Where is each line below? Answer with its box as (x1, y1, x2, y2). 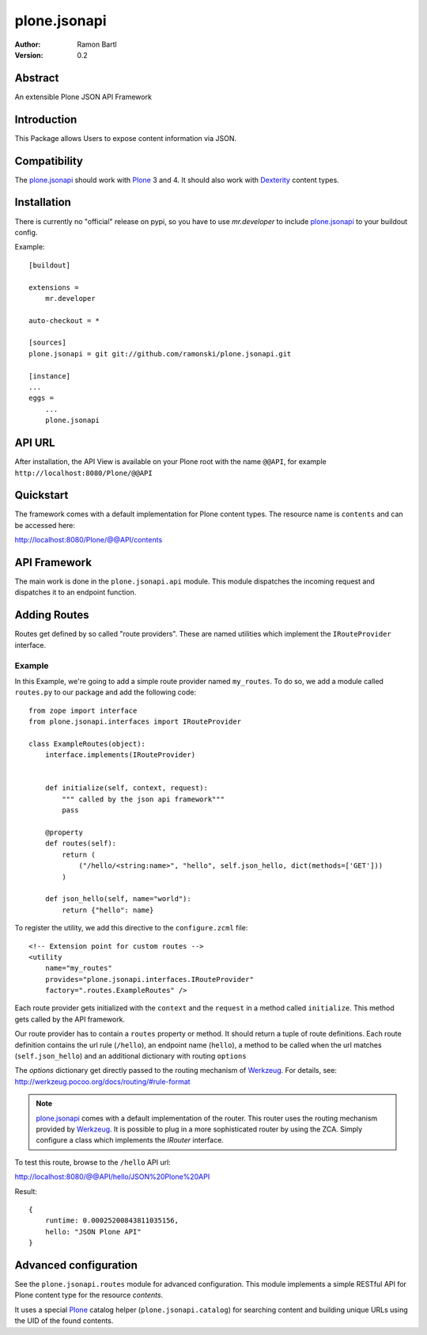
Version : (14, 50, 43, 59)
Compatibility (14, 154, 83, 168)
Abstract (14, 71, 59, 85)
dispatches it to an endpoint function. (14, 588, 137, 597)
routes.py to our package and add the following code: (14, 687, 197, 697)
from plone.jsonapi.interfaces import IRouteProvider (28, 717, 241, 726)
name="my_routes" (44, 964, 112, 973)
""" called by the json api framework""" (62, 794, 225, 804)
